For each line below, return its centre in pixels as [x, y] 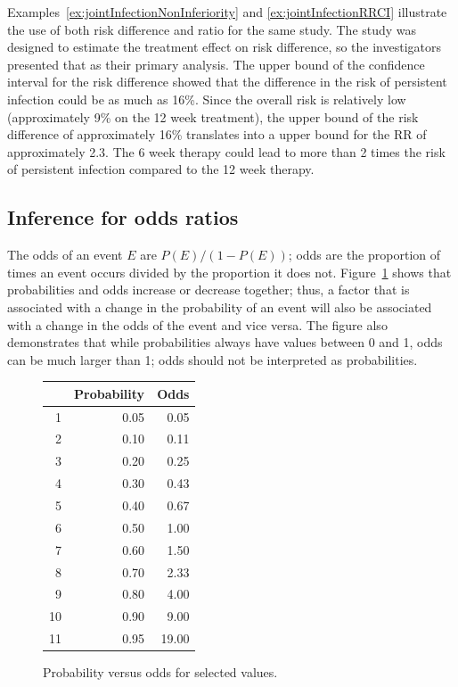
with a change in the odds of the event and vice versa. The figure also [197, 324]
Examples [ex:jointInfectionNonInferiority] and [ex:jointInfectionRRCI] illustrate [227, 12]
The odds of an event [65, 255]
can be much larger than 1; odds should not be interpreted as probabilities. [213, 359]
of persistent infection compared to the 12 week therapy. [161, 169]
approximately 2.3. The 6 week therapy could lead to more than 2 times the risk [226, 151]
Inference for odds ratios [123, 217]
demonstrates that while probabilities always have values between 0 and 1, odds [225, 342]
